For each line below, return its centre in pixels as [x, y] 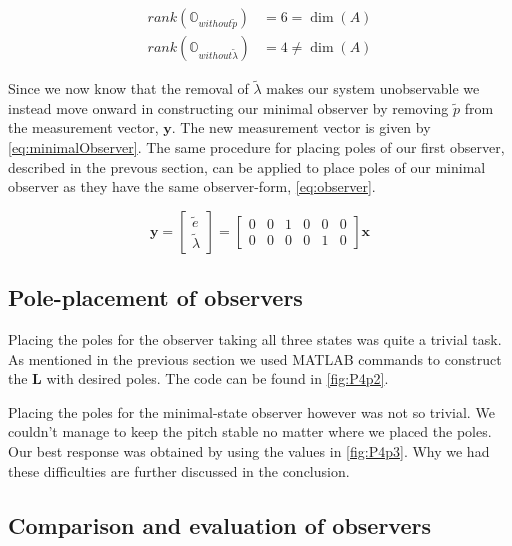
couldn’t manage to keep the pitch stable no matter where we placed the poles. [250, 431]
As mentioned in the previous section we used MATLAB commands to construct [255, 358]
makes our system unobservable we [373, 88]
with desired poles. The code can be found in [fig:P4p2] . [217, 378]
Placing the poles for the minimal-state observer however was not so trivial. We [251, 411]
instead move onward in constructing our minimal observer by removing [228, 107]
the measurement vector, [83, 127]
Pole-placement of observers [155, 297]
